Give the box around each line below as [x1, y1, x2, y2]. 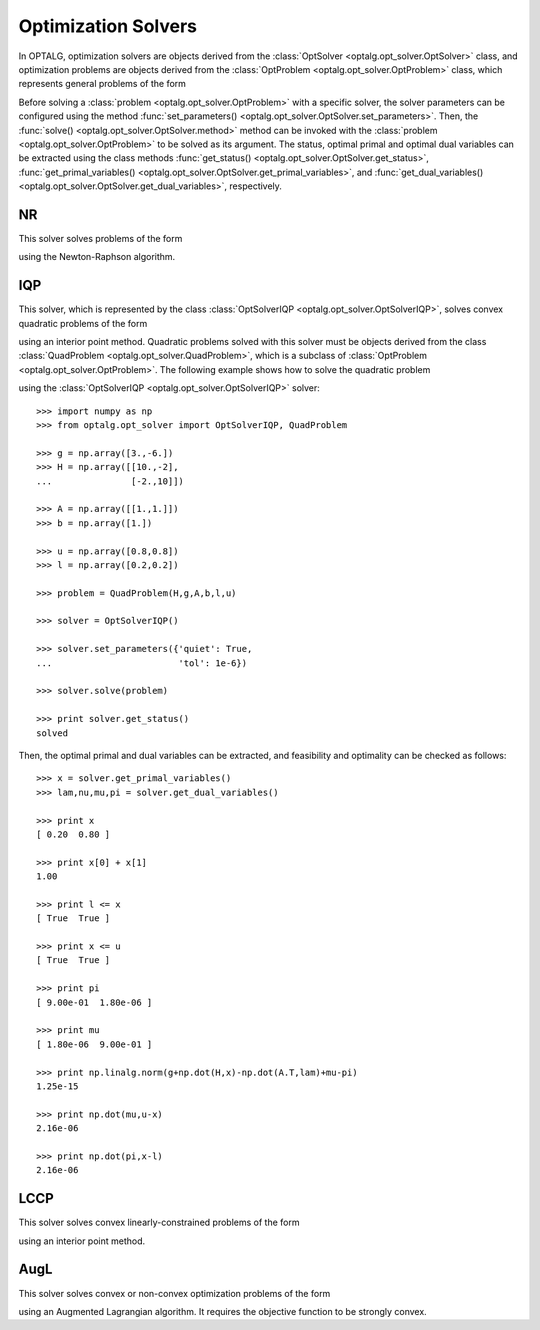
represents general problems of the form [18, 78, 187, 90]
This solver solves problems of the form [18, 232, 183, 244]
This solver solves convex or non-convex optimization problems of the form [18, 1287, 331, 1299]
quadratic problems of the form [18, 317, 148, 329]
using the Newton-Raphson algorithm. [18, 251, 176, 263]
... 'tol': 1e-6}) [36, 657, 248, 669]
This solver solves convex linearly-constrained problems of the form [18, 1216, 300, 1229]
